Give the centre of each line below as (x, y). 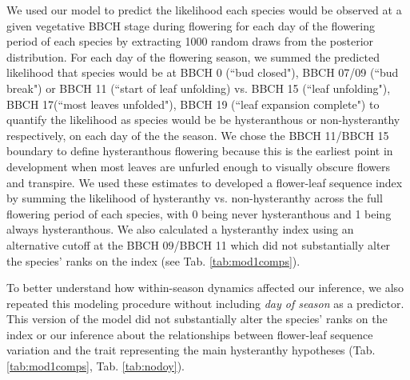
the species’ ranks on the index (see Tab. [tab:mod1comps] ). (153, 260)
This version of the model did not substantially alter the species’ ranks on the (197, 319)
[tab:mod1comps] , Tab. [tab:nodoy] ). (96, 366)
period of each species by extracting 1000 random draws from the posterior (190, 41)
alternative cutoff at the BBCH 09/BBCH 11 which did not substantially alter (199, 244)
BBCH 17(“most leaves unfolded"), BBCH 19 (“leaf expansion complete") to (193, 104)
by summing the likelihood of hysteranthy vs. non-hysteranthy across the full (195, 198)
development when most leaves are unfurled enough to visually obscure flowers (199, 166)
